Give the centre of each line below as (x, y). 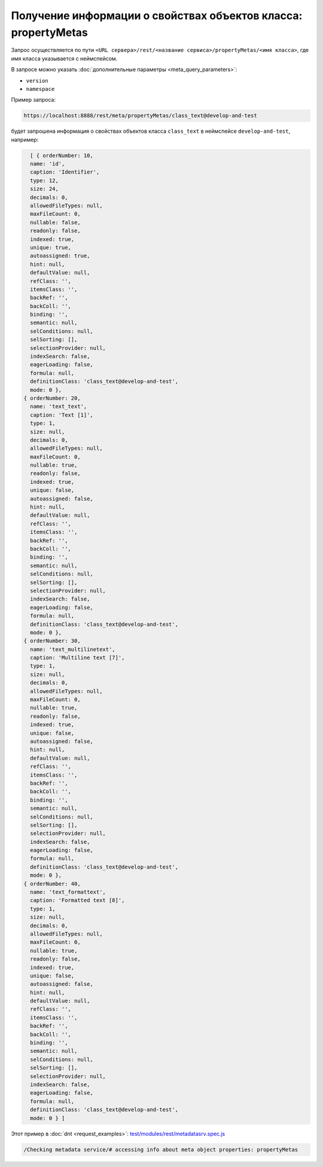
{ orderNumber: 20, (52, 398)
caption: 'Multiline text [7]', (77, 658)
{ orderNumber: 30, (52, 641)
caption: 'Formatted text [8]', (77, 901)
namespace (40, 89)
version (37, 80)
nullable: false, (55, 222)
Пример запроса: (33, 100)
